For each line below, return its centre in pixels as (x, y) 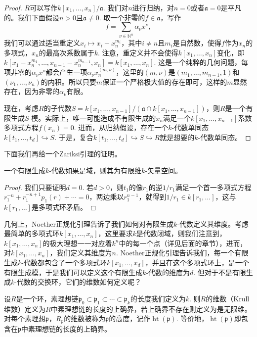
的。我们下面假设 (32, 17)
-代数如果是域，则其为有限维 (95, 170)
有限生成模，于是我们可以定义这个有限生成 (73, 272)
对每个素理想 (25, 318)
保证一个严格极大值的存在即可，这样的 (165, 81)
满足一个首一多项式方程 (213, 187)
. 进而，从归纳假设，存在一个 (121, 127)
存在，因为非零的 (32, 91)
